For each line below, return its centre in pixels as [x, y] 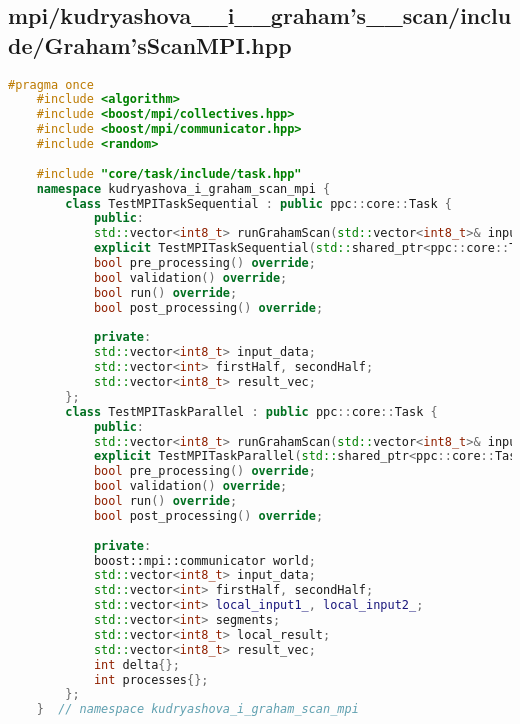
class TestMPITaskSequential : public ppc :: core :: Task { [258, 203]
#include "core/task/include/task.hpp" [169, 173]
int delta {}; [136, 664]
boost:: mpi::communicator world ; [204, 560]
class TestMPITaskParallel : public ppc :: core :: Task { [251, 411]
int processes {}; [151, 679]
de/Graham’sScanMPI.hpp [150, 44]
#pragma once [51, 84]
